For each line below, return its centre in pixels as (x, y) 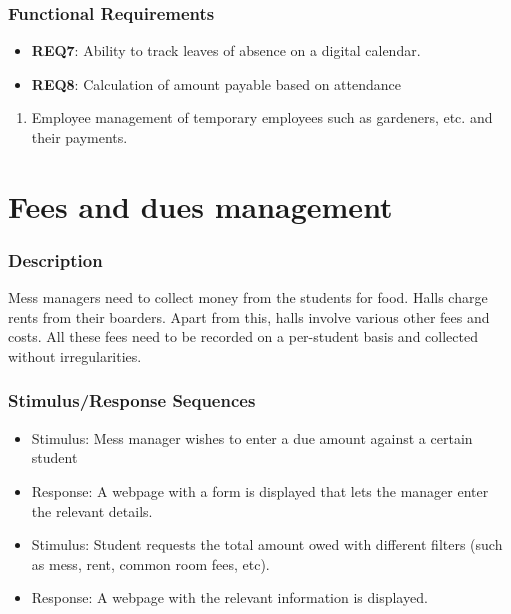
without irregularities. (75, 355)
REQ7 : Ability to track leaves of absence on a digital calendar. (226, 50)
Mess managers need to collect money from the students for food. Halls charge (248, 297)
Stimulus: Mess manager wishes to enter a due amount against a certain (252, 437)
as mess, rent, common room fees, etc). (150, 563)
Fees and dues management (200, 205)
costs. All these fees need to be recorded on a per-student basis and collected (243, 336)
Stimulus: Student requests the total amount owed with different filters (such (267, 544)
